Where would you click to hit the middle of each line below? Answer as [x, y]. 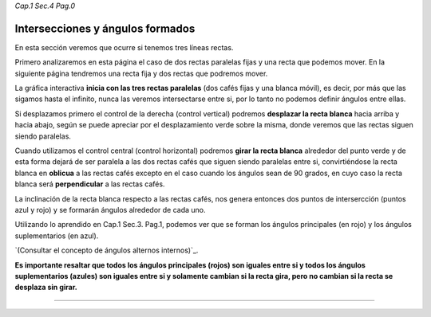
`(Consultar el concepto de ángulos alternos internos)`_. [107, 250]
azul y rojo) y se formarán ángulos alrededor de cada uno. [111, 209]
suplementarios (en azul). [57, 236]
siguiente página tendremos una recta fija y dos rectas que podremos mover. [141, 73]
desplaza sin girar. [46, 288]
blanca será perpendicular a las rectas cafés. [90, 184]
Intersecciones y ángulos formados [105, 28]
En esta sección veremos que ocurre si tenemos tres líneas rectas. [124, 47]
